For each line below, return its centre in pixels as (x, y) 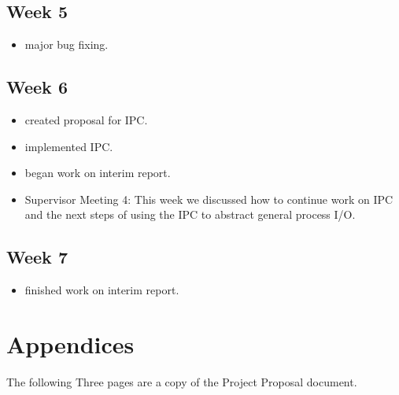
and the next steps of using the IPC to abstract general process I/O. (190, 214)
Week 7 (37, 257)
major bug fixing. (66, 44)
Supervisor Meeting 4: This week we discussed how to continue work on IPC (209, 199)
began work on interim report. (98, 173)
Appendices (70, 343)
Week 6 (37, 87)
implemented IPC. (69, 146)
